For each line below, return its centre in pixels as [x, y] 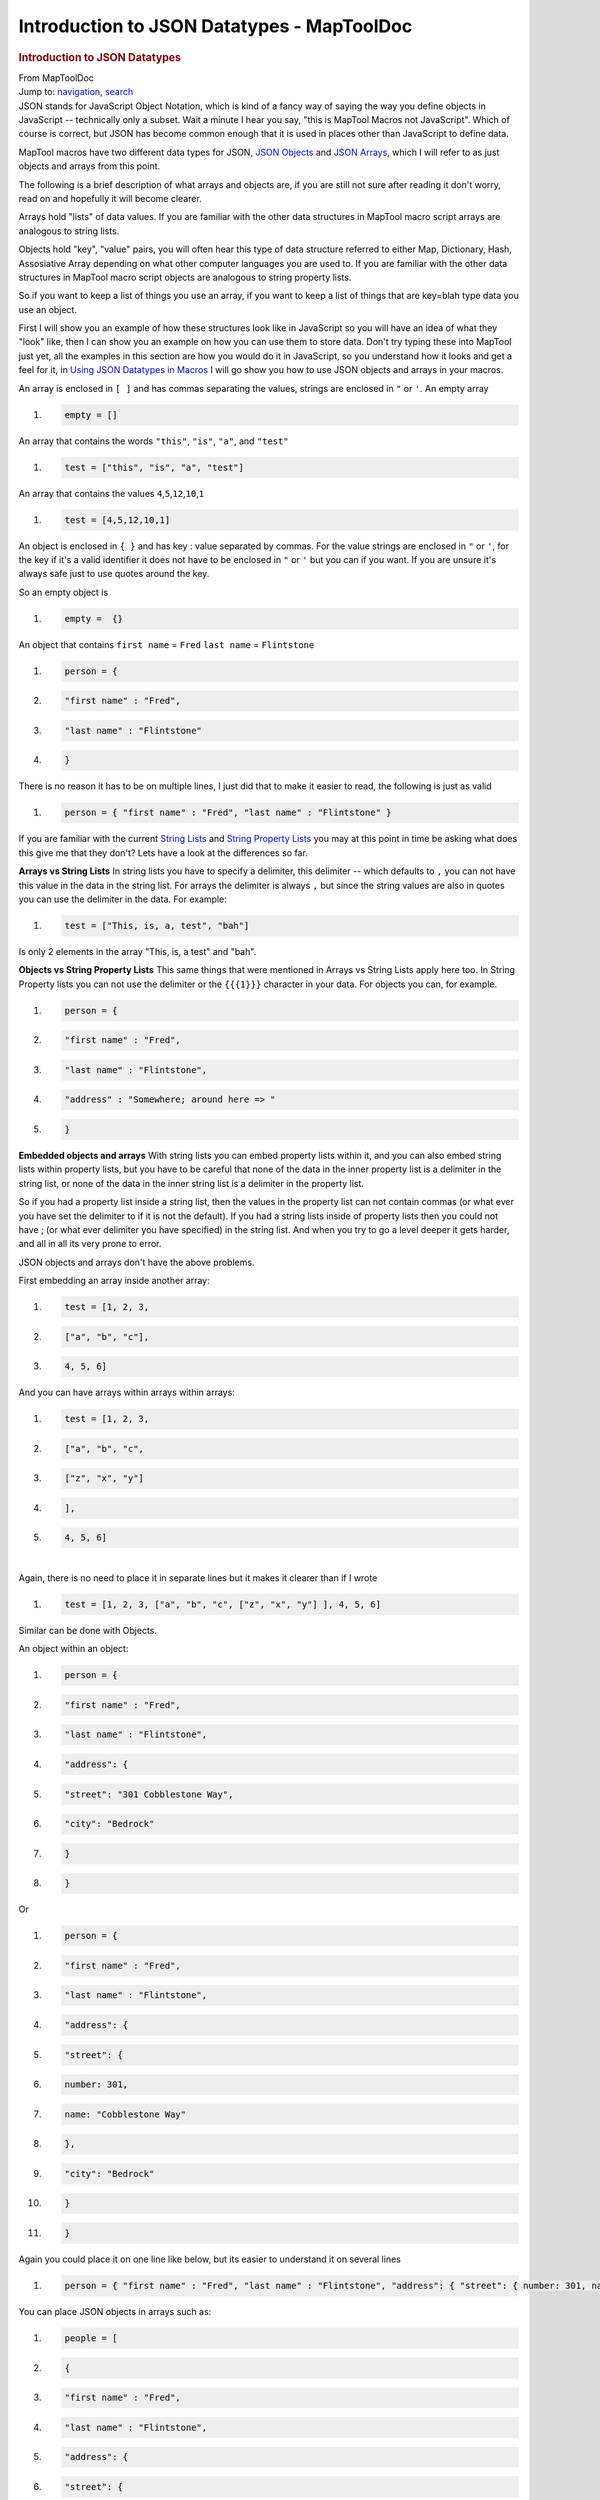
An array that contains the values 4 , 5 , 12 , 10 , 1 [111, 493]
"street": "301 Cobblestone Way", [149, 1794]
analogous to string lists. [69, 231]
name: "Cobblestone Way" [125, 2114]
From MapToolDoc [56, 77]
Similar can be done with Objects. [88, 1630]
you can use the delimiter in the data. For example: [122, 899]
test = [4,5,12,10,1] [117, 519]
